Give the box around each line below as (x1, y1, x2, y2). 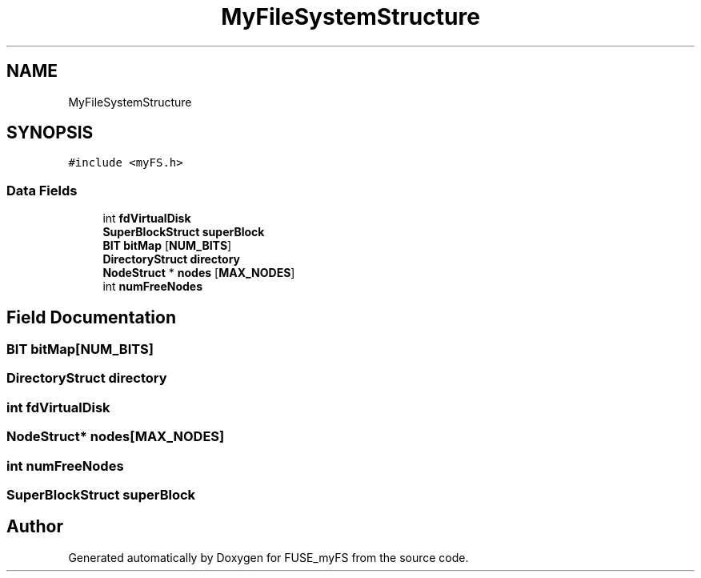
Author (6, 516, 63, 537)
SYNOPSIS (6, 122, 94, 143)
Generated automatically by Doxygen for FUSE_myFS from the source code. (68, 550, 469, 564)
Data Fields (6, 182, 78, 199)
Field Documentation (6, 307, 176, 327)
